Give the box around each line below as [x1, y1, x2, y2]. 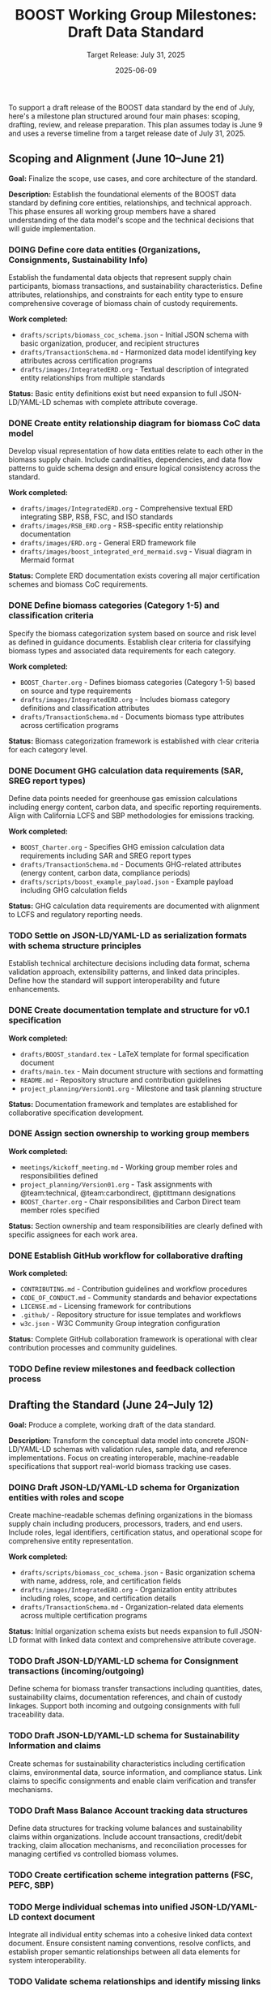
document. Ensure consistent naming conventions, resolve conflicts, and [8, 1938, 251, 1949]
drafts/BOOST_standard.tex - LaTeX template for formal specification [19, 1049, 249, 1058]
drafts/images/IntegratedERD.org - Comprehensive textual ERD [19, 503, 233, 513]
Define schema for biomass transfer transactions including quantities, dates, [8, 1684, 263, 1694]
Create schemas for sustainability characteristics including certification [8, 1759, 246, 1768]
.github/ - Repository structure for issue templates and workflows [19, 1310, 242, 1320]
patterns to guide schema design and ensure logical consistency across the [8, 463, 260, 473]
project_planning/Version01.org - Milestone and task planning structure [19, 1083, 263, 1093]
